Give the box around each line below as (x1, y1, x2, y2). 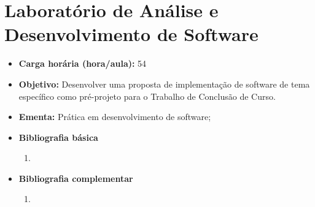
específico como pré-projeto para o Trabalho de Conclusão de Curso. (18, 89, 276, 102)
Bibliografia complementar (18, 171, 133, 184)
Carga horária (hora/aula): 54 (18, 57, 147, 70)
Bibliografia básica (18, 130, 98, 143)
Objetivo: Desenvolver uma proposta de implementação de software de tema (18, 77, 310, 90)
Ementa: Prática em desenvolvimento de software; (18, 110, 211, 123)
